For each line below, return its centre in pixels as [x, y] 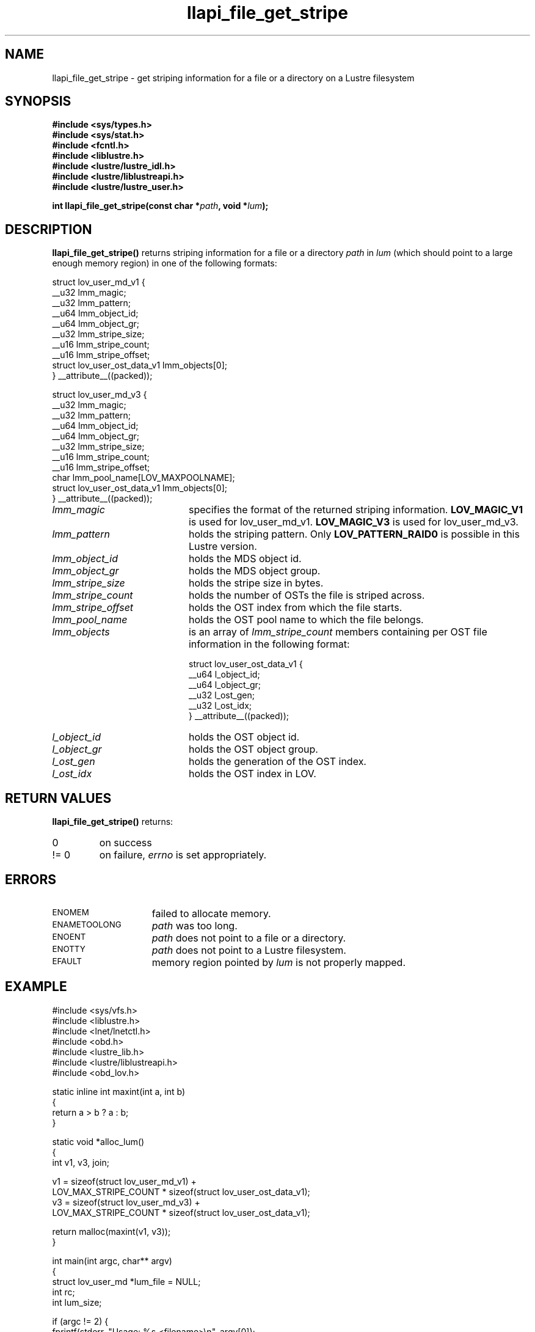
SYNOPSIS [38, 101]
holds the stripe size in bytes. [256, 583]
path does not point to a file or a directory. [249, 938]
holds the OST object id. [244, 737]
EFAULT [67, 961]
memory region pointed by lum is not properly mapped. [278, 962]
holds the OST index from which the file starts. [295, 608]
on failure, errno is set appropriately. [183, 855]
